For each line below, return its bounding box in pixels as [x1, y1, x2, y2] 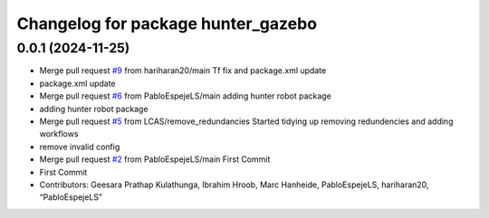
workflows [39, 128, 79, 139]
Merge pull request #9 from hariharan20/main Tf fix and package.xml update [39, 65, 327, 76]
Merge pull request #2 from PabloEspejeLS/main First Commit [39, 154, 271, 165]
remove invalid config [39, 141, 120, 152]
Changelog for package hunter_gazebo [16, 14, 317, 33]
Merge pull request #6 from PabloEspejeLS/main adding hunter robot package [39, 90, 332, 101]
